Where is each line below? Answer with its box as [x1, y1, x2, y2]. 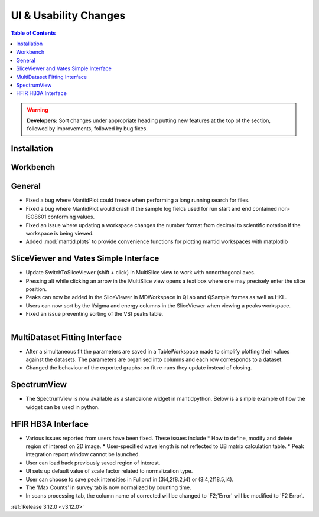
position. [25, 286, 47, 293]
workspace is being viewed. [25, 230, 94, 237]
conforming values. [47, 213, 95, 221]
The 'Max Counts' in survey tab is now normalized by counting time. [25, 484, 191, 491]
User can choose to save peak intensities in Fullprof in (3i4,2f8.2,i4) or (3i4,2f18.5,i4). [25, 476, 234, 483]
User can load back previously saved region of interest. [25, 459, 161, 466]
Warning [27, 106, 48, 113]
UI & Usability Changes [11, 9, 126, 22]
